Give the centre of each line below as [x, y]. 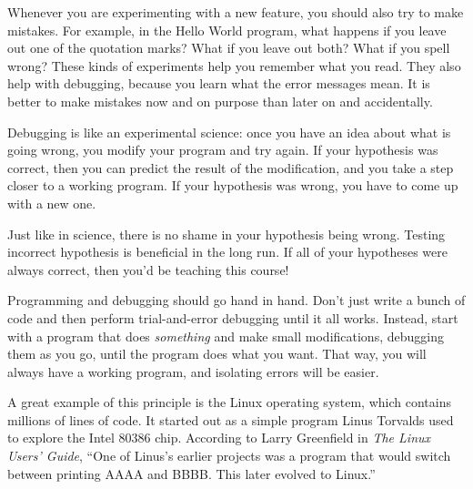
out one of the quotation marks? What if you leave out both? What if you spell [229, 48]
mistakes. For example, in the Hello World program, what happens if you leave [227, 30]
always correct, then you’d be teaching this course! [148, 269]
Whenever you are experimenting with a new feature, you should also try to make [236, 12]
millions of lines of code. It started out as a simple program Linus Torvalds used [231, 419]
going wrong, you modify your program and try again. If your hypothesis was [223, 150]
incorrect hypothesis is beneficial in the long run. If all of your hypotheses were [227, 252]
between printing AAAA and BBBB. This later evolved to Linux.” [191, 473]
